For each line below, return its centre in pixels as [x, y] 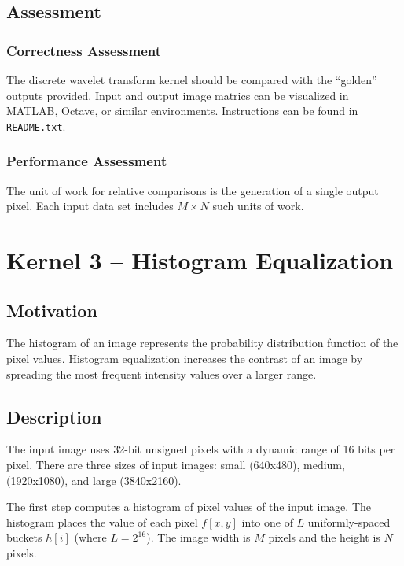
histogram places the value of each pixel [102, 522]
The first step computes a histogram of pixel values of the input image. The [189, 507]
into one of [267, 522]
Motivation [52, 310]
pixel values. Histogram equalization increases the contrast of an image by [185, 359]
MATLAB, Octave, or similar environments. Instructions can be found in [182, 111]
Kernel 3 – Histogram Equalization [200, 260]
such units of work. [258, 206]
